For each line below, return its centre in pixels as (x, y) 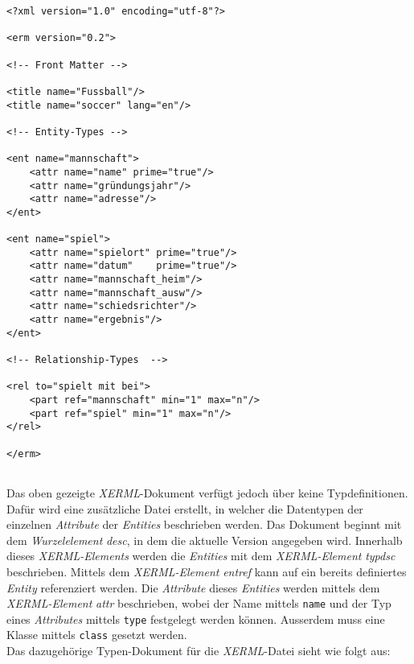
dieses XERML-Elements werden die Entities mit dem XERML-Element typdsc (201, 556)
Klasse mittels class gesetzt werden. (97, 635)
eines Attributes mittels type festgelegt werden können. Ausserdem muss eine (196, 619)
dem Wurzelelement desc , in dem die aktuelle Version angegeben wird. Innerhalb (205, 540)
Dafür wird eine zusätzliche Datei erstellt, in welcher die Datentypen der (185, 508)
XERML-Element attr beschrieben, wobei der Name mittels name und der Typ (199, 603)
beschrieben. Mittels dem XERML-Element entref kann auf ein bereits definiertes (207, 571)
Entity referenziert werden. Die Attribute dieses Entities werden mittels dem (193, 587)
